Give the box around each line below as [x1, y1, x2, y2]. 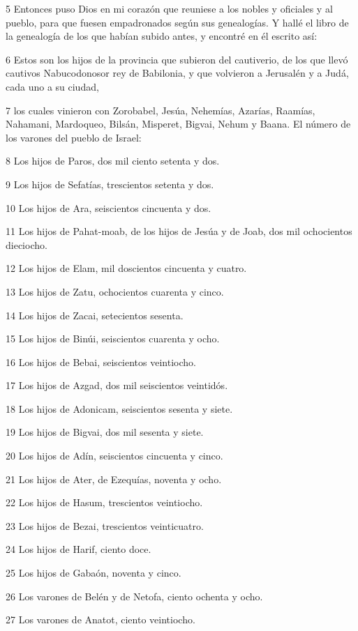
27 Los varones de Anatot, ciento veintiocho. [6, 612, 195, 627]
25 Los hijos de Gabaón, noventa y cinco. [6, 565, 181, 580]
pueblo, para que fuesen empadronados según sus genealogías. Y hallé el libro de [6, 15, 349, 29]
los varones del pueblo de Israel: [6, 130, 142, 144]
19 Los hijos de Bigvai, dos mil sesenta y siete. [6, 425, 204, 439]
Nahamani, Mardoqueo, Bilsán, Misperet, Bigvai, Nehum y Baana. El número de [6, 116, 351, 131]
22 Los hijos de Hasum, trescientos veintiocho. [6, 495, 203, 510]
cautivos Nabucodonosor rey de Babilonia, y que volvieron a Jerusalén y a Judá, [6, 66, 349, 80]
